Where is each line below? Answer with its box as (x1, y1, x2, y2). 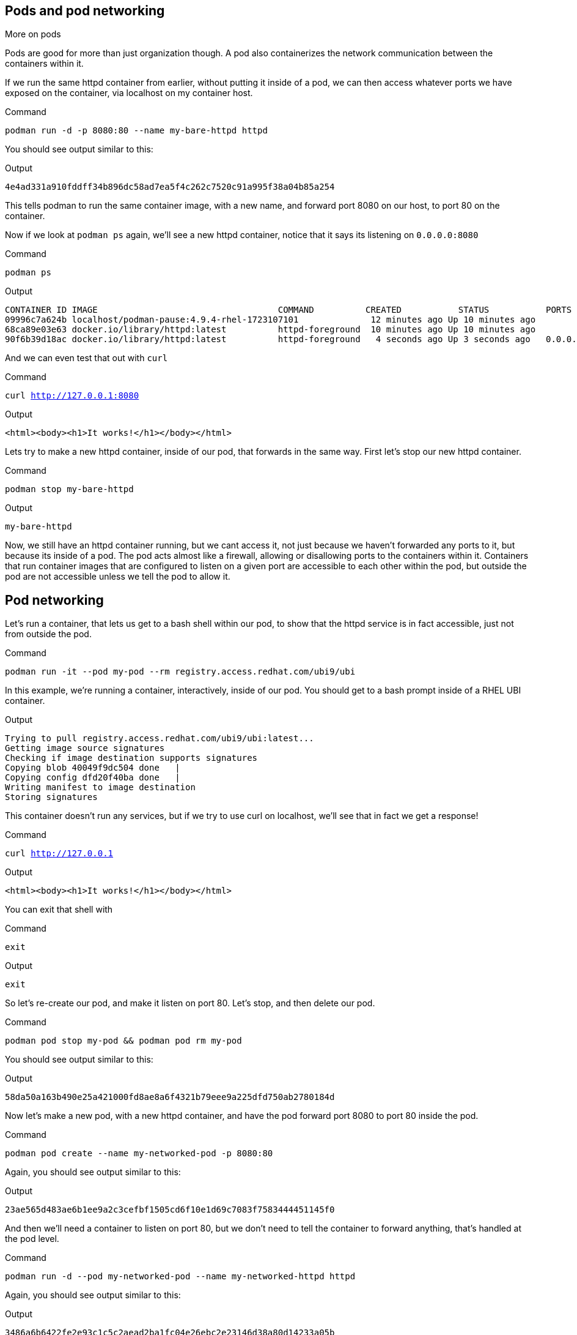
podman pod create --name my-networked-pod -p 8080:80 (5, 1148, 273, 1159)
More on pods (5, 29, 61, 40)
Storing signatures (5, 792, 98, 802)
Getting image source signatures (5, 743, 165, 754)
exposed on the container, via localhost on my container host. (5, 88, 253, 99)
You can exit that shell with (5, 904, 113, 915)
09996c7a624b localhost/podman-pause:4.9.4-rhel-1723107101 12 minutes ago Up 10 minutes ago (5, 315, 536, 325)
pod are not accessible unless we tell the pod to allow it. (5, 571, 230, 582)
